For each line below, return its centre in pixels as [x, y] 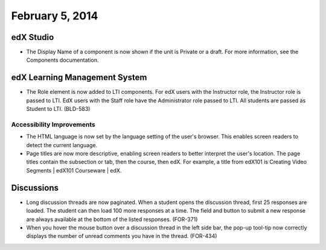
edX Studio [33, 37]
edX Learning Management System [79, 78]
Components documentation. [62, 60]
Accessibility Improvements [53, 124]
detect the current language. [62, 145]
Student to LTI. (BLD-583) [58, 109]
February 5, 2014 [55, 16]
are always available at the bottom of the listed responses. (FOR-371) [112, 219]
